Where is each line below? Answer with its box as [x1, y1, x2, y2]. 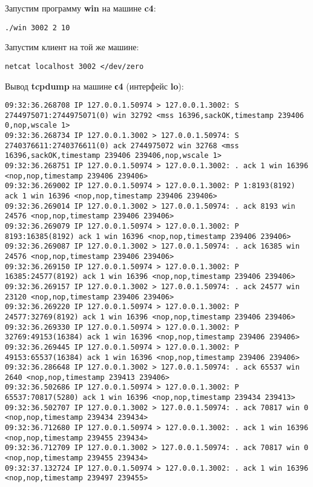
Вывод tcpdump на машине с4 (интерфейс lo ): [5, 79, 184, 92]
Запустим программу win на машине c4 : [5, 2, 156, 14]
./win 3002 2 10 [5, 23, 70, 32]
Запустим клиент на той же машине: [5, 41, 139, 53]
